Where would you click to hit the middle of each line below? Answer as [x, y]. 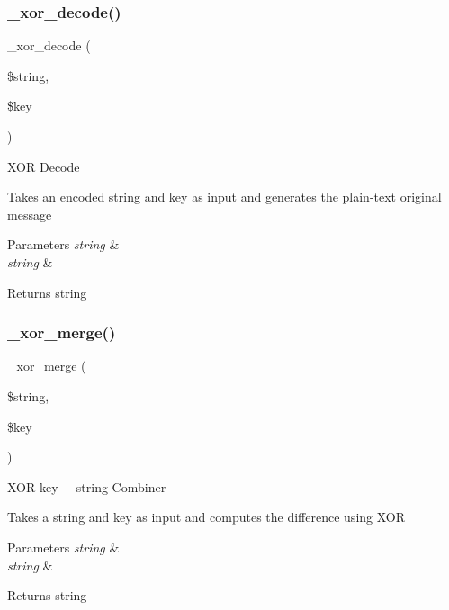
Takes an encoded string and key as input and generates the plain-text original [224, 197]
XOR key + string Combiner [87, 486]
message [30, 214]
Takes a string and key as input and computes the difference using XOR [207, 517]
